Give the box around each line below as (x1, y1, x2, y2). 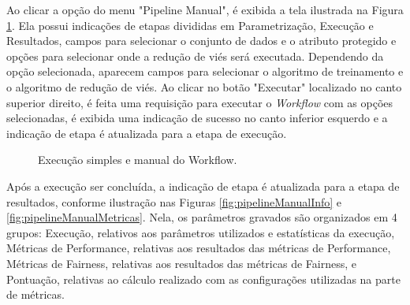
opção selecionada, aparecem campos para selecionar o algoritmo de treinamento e (6, 63, 404, 80)
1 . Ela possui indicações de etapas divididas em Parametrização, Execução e (6, 17, 374, 33)
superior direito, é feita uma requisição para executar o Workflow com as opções (6, 94, 393, 110)
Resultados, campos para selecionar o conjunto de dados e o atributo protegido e (6, 32, 397, 49)
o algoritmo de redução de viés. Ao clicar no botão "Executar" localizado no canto (6, 78, 402, 95)
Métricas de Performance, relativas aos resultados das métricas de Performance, (6, 240, 391, 256)
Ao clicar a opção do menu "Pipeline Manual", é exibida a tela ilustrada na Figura (6, 2, 404, 17)
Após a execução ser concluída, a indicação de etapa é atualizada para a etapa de (6, 177, 400, 194)
